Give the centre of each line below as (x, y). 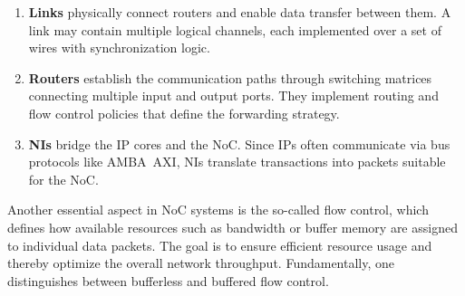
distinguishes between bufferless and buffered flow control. (168, 280)
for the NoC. (63, 179)
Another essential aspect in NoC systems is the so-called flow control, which (218, 210)
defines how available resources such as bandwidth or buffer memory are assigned (232, 227)
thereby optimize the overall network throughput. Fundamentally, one (201, 263)
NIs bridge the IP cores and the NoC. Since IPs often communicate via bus (239, 143)
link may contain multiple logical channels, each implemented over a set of (235, 29)
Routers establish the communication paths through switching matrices (230, 77)
